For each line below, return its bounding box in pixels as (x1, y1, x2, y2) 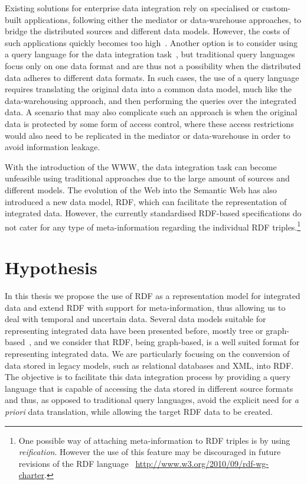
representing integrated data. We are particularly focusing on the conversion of (5, 347, 290, 360)
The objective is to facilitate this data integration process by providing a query (5, 371, 290, 383)
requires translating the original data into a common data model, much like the (5, 83, 292, 95)
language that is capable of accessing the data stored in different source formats (5, 382, 293, 394)
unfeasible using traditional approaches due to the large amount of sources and (5, 172, 290, 184)
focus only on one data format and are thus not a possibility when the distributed (5, 59, 301, 72)
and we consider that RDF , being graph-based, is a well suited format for (34, 336, 300, 348)
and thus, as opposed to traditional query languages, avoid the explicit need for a (5, 394, 299, 406)
